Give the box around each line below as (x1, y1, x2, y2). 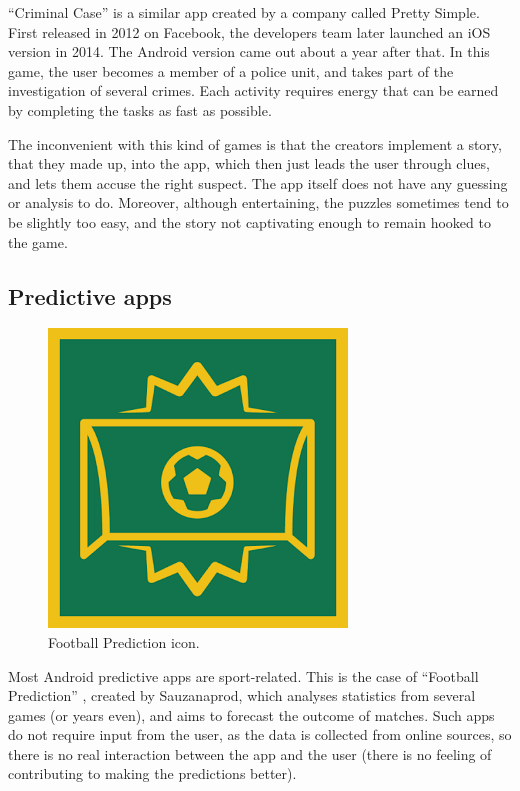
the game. (8, 231, 68, 252)
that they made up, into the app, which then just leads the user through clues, (8, 153, 490, 174)
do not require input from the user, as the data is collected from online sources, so (8, 724, 512, 745)
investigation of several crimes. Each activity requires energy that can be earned (8, 80, 499, 101)
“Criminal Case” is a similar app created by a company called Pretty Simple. (8, 2, 480, 22)
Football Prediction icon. (48, 631, 200, 652)
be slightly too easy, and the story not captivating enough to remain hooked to (8, 211, 491, 232)
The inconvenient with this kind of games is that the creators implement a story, (8, 133, 502, 154)
